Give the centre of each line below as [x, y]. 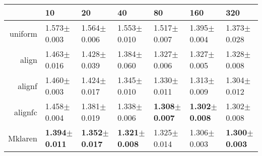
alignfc [26, 112]
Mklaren [23, 138]
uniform [23, 33]
